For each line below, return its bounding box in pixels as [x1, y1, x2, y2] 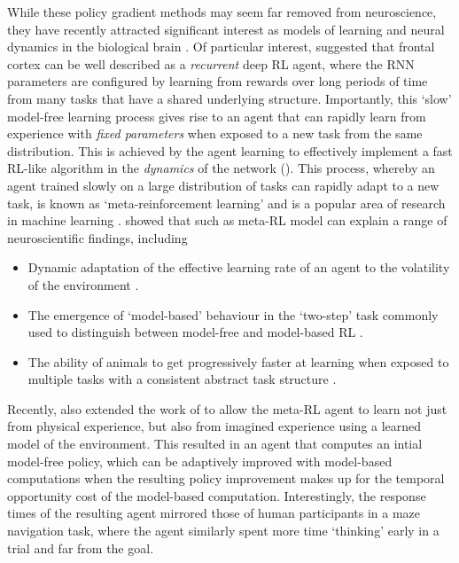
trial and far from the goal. [7, 538, 154, 557]
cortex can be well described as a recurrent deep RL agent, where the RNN [7, 54, 415, 73]
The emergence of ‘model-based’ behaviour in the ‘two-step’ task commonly [27, 305, 439, 324]
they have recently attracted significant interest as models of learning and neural [7, 20, 445, 38]
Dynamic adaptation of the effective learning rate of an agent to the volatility [27, 258, 450, 277]
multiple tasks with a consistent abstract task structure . [27, 370, 337, 388]
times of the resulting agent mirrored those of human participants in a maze [7, 504, 420, 522]
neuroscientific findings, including [7, 228, 188, 246]
